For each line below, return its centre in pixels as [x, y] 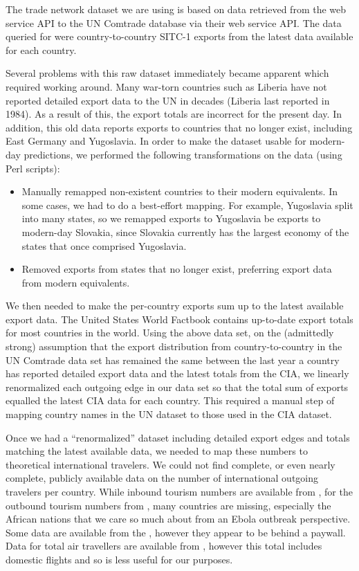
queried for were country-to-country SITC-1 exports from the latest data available [179, 36]
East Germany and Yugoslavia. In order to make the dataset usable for [156, 141]
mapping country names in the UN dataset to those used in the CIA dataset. [169, 414]
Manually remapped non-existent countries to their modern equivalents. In [179, 191]
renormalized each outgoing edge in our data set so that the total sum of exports [177, 387]
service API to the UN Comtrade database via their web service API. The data [174, 22]
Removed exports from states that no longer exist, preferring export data [177, 269]
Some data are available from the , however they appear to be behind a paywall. [176, 532]
